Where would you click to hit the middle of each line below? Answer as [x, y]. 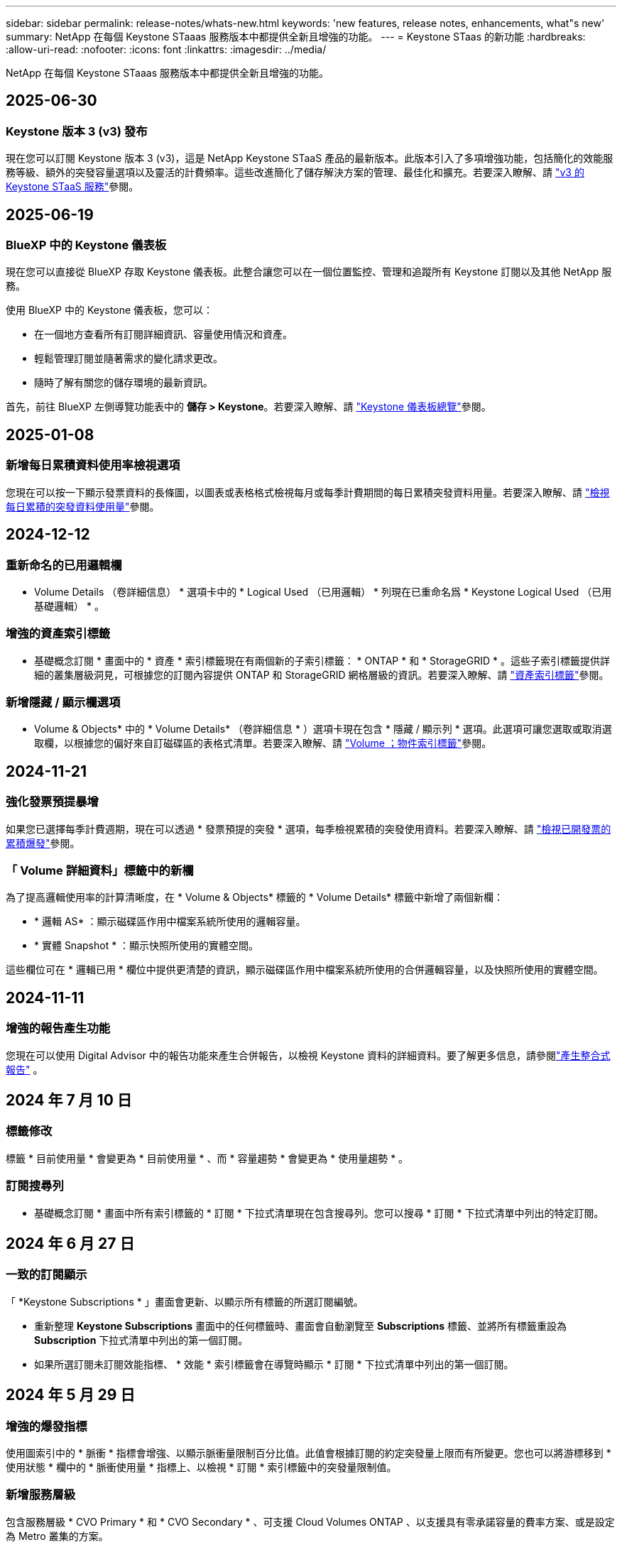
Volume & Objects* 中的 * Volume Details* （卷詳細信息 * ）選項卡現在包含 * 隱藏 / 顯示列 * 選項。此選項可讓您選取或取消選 [323, 729]
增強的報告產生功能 [58, 1028]
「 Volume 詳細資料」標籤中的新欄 [100, 870]
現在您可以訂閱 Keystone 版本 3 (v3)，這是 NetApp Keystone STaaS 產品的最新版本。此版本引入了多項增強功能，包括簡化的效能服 [310, 158]
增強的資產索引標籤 [58, 634]
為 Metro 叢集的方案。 [57, 1536]
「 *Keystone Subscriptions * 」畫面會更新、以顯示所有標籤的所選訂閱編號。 [185, 1301]
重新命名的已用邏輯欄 [64, 565]
